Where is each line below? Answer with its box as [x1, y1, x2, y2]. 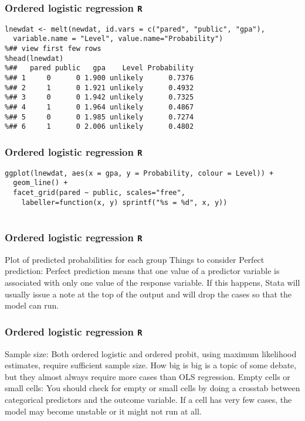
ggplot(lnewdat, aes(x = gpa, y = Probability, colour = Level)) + [5, 169, 274, 177]
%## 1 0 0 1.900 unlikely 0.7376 [5, 74, 194, 83]
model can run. [5, 299, 59, 312]
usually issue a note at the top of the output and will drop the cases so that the [5, 287, 292, 300]
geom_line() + [13, 179, 68, 187]
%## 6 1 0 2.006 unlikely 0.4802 [5, 122, 194, 131]
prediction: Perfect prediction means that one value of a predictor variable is [5, 265, 280, 277]
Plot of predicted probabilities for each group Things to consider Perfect [5, 253, 265, 265]
